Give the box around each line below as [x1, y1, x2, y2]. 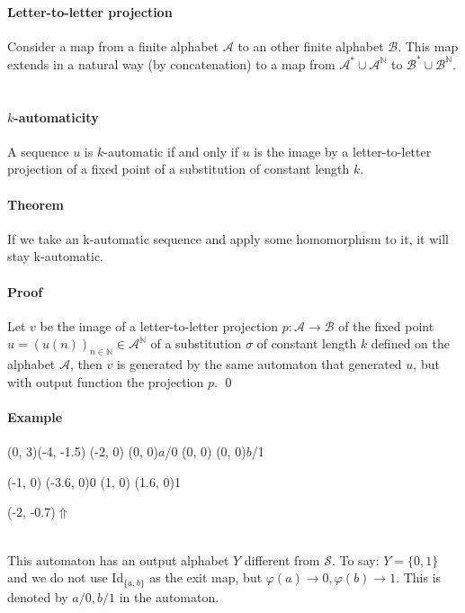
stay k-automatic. [7, 247, 104, 266]
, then [69, 355, 103, 374]
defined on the [371, 334, 450, 353]
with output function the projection [7, 372, 204, 391]
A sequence [7, 141, 69, 160]
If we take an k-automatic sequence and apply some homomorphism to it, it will [7, 229, 450, 248]
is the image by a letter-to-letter [254, 141, 432, 160]
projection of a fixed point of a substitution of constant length [7, 159, 350, 178]
